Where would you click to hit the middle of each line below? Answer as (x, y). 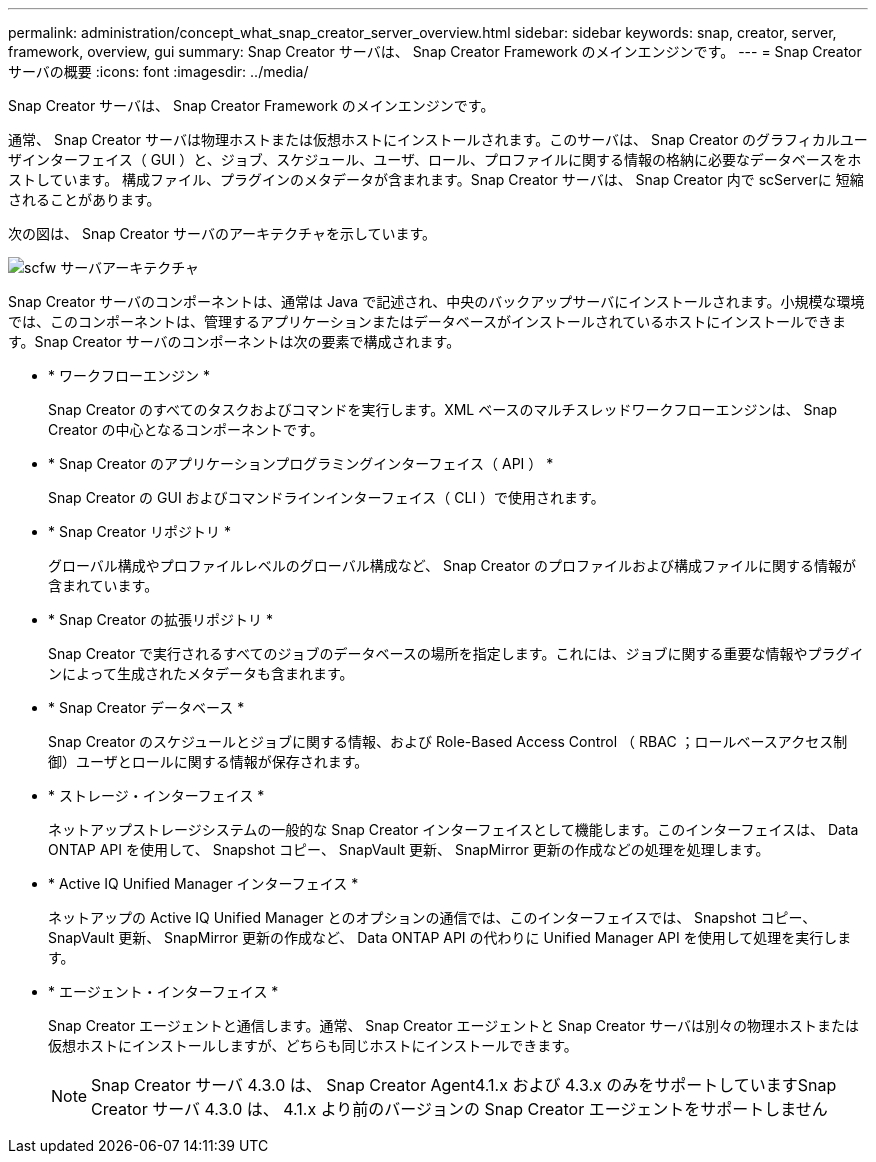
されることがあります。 (84, 199)
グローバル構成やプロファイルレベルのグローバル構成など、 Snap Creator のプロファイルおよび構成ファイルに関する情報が (452, 565)
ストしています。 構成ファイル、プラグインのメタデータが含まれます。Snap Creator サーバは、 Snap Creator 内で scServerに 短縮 (436, 179)
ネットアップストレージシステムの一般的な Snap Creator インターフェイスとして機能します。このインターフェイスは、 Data (453, 829)
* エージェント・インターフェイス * (163, 991)
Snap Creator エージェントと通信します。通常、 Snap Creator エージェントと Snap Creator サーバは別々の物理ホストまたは (454, 1025)
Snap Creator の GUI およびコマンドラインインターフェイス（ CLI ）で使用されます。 (326, 497)
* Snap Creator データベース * (146, 707)
